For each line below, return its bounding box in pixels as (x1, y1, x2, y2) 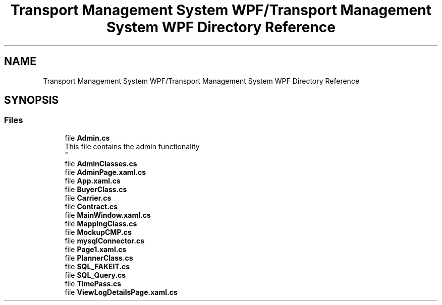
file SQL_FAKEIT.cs (65, 262, 130, 271)
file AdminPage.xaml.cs (65, 167, 146, 176)
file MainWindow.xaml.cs (65, 210, 151, 219)
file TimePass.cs (65, 279, 122, 288)
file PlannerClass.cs (65, 253, 133, 262)
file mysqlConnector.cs (65, 236, 144, 245)
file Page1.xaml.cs (65, 245, 127, 254)
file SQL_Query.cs (65, 270, 126, 279)
